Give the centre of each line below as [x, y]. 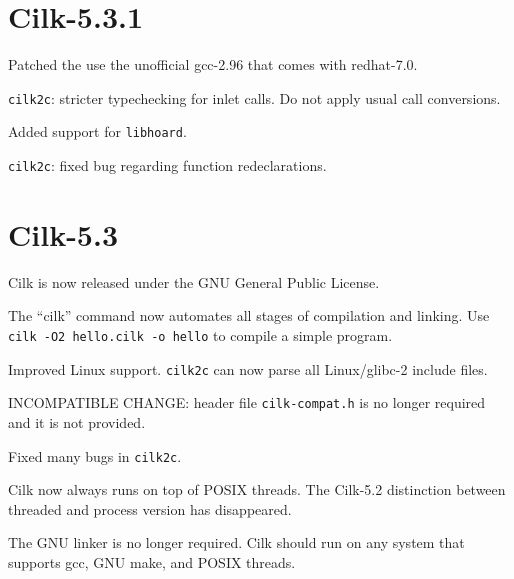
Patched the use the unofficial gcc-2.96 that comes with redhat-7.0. [213, 64]
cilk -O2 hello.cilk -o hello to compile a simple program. [200, 335]
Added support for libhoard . [97, 131]
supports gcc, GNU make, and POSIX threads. [152, 562]
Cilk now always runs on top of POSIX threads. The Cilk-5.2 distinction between [257, 489]
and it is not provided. [77, 421]
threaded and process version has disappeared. [150, 508]
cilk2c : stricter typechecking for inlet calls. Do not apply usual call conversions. [254, 97]
